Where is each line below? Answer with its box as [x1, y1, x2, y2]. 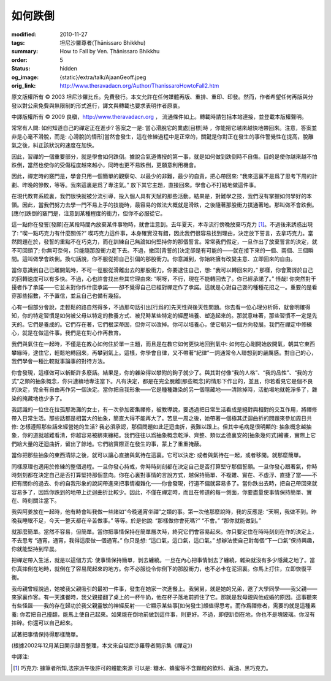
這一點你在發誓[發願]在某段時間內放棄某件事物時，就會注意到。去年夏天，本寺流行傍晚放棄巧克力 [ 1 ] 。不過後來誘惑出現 [11, 221, 313, 228]
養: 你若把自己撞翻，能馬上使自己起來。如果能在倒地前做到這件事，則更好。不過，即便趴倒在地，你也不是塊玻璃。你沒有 [11, 611, 315, 618]
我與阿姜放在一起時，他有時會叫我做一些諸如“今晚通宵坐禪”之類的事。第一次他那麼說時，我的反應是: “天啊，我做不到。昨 [11, 508, 317, 516]
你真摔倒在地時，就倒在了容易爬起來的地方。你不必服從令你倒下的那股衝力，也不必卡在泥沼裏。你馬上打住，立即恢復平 [11, 565, 312, 573]
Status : [11, 65, 31, 72]
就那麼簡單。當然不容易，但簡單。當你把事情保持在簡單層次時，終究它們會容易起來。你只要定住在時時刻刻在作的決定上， [11, 528, 318, 536]
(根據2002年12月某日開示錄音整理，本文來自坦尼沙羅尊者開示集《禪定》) [11, 641, 193, 649]
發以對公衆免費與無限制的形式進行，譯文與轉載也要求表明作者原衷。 [11, 102, 183, 109]
